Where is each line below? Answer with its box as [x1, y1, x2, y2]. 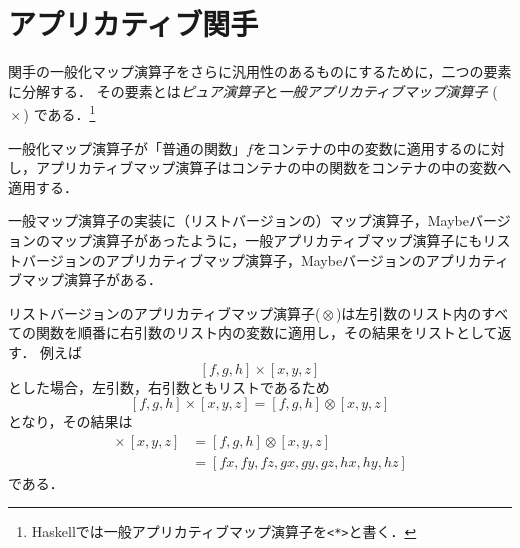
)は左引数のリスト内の [335, 302, 482, 323]
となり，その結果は [8, 411, 133, 432]
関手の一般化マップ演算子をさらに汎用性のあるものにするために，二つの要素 [8, 61, 512, 82]
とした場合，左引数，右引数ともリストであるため [8, 376, 330, 397]
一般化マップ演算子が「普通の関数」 [8, 137, 246, 158]
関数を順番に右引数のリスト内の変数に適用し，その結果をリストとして [35, 322, 498, 343]
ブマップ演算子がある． [8, 269, 162, 290]
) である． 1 [23, 101, 96, 124]
